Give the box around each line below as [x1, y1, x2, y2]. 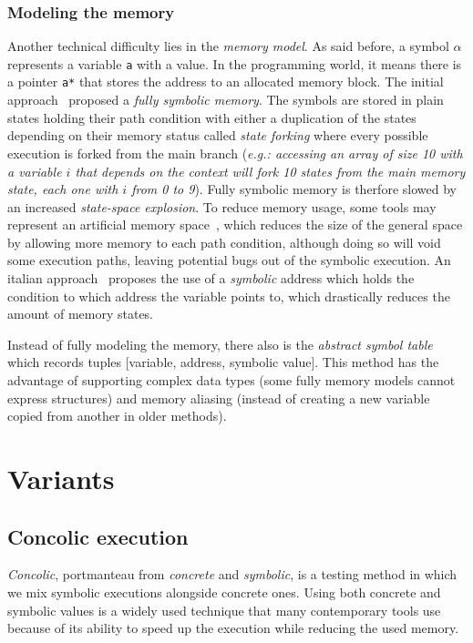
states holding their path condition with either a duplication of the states [7, 107, 416, 127]
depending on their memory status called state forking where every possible [7, 126, 428, 145]
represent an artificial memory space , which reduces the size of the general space [7, 215, 463, 234]
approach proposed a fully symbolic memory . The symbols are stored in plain [7, 90, 444, 109]
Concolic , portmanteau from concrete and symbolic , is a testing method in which [7, 565, 458, 584]
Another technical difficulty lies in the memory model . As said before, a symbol [7, 36, 449, 56]
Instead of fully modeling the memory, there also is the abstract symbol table [7, 334, 433, 353]
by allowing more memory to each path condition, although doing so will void [7, 232, 441, 251]
